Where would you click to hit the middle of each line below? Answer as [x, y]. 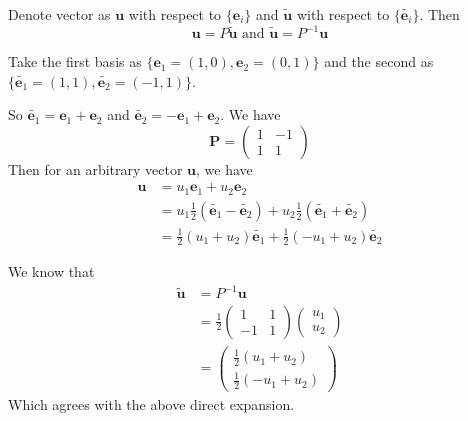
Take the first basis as [75, 61]
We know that [51, 271]
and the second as [379, 61]
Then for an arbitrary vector [95, 168]
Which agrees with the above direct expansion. [151, 404]
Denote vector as [59, 14]
